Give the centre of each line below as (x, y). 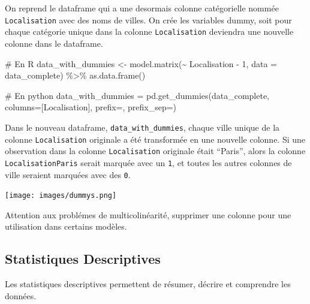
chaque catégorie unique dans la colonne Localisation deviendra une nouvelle (149, 31)
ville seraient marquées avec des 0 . (68, 174)
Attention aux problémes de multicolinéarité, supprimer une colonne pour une (148, 214)
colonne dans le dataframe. (54, 43)
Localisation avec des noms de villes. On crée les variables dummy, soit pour (148, 19)
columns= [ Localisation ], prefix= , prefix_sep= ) (91, 107)
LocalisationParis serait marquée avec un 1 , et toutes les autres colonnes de (148, 162)
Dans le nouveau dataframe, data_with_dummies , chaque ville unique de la (142, 127)
